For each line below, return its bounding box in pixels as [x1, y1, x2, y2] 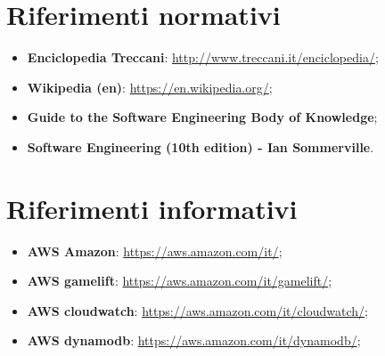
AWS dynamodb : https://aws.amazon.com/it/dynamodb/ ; [27, 331, 361, 350]
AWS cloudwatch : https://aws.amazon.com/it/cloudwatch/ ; [27, 301, 368, 320]
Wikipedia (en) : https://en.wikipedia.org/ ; [27, 77, 273, 96]
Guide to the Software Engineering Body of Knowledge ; [27, 108, 378, 126]
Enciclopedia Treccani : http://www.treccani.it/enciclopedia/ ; [27, 48, 379, 67]
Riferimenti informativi [6, 190, 298, 226]
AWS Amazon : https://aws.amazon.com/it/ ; [27, 241, 283, 260]
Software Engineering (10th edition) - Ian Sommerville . [27, 137, 374, 156]
